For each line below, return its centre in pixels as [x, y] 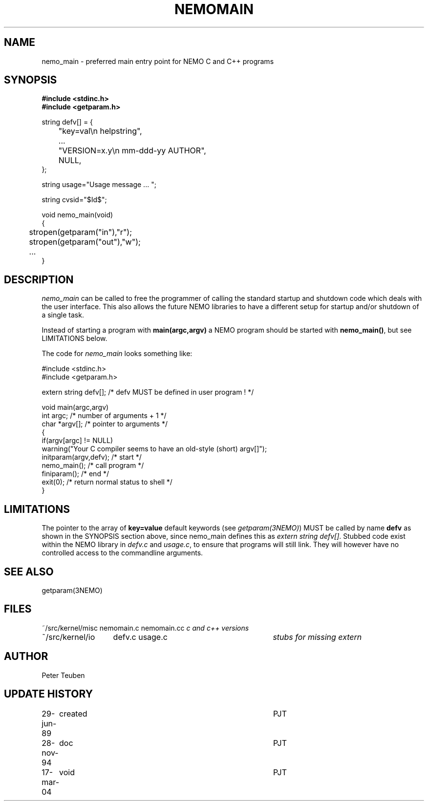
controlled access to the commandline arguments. [122, 553]
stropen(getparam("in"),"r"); [80, 232]
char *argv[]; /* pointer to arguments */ [105, 424]
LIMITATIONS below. [75, 339]
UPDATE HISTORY [49, 694]
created [73, 713]
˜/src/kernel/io [68, 637]
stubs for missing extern [317, 637]
